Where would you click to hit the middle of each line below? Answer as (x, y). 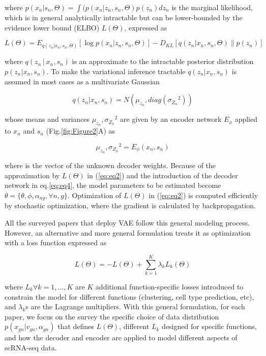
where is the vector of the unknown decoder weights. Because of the (110, 165)
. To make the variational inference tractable (116, 71)
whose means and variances (47, 119)
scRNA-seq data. (31, 347)
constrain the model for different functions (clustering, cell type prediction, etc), (129, 296)
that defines (76, 326)
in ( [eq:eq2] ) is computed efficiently (203, 195)
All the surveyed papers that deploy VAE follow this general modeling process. (127, 223)
